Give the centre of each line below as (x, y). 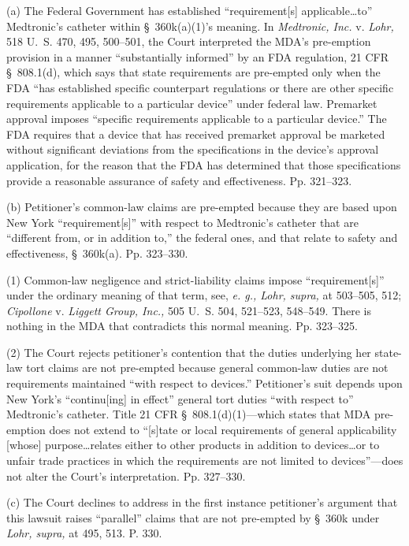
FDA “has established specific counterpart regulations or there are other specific (200, 87)
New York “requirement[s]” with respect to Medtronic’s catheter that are (182, 222)
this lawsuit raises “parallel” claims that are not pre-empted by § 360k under (193, 517)
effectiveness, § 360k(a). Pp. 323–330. (97, 253)
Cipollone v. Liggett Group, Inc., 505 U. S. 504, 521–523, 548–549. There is (189, 310)
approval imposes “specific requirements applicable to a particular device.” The (197, 119)
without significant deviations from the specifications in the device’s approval (193, 149)
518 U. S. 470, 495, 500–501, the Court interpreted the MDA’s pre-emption (189, 41)
